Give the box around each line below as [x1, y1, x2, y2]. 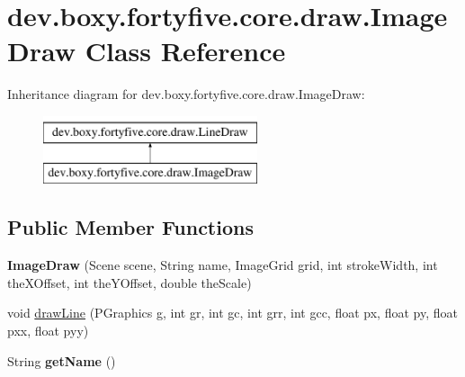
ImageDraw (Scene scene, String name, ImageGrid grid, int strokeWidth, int [7, 256, 438, 274]
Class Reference [85, 32, 286, 69]
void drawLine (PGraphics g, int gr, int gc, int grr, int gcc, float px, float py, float [7, 303, 458, 322]
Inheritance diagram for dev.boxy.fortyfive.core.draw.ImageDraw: [7, 85, 365, 103]
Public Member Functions [7, 213, 254, 241]
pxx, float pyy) [7, 321, 89, 340]
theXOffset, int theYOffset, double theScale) [7, 273, 252, 292]
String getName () [7, 351, 116, 370]
